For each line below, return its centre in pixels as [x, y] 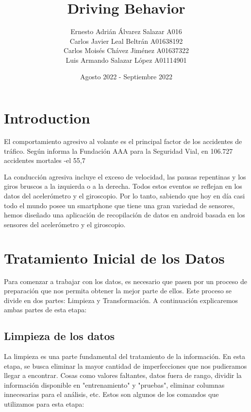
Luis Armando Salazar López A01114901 [126, 60]
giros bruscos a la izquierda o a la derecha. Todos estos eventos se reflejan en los [123, 186]
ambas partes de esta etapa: [45, 310]
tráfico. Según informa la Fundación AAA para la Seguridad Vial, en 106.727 [118, 151]
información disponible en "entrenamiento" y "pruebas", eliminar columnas [114, 385]
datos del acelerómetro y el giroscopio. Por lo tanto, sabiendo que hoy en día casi [125, 196]
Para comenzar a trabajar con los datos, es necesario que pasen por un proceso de [126, 281]
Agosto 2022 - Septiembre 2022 [126, 76]
